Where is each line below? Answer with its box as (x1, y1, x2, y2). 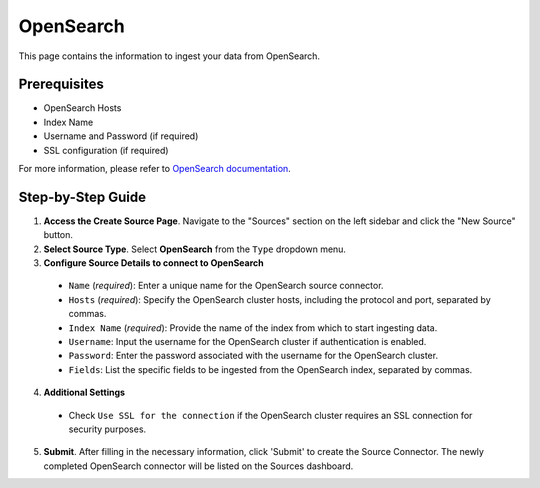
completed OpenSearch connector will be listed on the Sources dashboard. (43, 460, 354, 472)
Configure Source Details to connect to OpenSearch (43, 257, 264, 269)
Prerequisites (18, 76, 104, 93)
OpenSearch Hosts (43, 102, 122, 114)
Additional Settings (43, 386, 125, 399)
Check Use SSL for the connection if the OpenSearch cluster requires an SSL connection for (68, 409, 473, 421)
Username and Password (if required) (43, 130, 199, 142)
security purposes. (68, 423, 147, 435)
